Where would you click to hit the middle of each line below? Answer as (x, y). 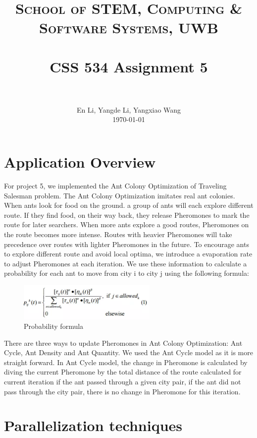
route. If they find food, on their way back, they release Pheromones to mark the (127, 215)
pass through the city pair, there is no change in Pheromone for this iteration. (122, 391)
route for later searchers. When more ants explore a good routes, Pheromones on (127, 224)
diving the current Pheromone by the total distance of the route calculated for (123, 372)
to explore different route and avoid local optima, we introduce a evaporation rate (128, 254)
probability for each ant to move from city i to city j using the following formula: (127, 273)
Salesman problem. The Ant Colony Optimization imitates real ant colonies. (120, 195)
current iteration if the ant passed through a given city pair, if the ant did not (123, 382)
